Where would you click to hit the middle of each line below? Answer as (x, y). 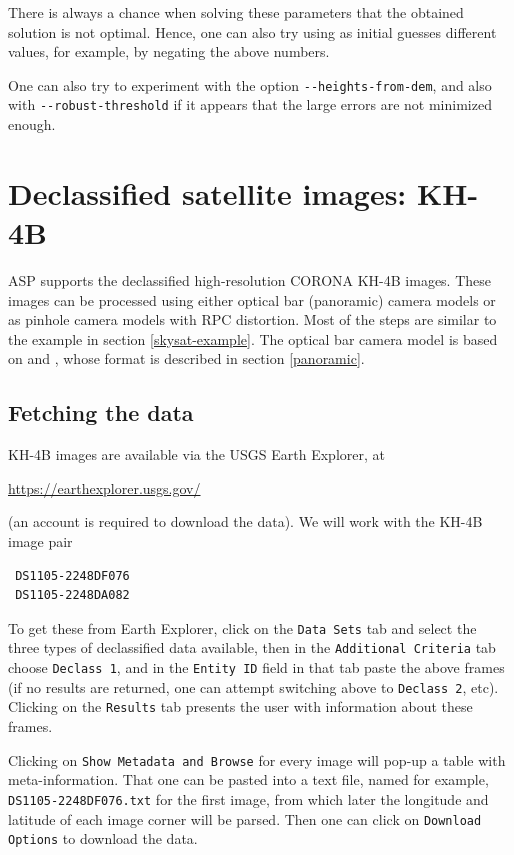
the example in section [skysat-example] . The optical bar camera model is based (253, 338)
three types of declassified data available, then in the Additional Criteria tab (252, 647)
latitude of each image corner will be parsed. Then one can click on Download (245, 818)
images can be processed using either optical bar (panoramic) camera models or (252, 299)
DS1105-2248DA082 (72, 595)
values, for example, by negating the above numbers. (169, 51)
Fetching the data (101, 412)
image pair (40, 540)
